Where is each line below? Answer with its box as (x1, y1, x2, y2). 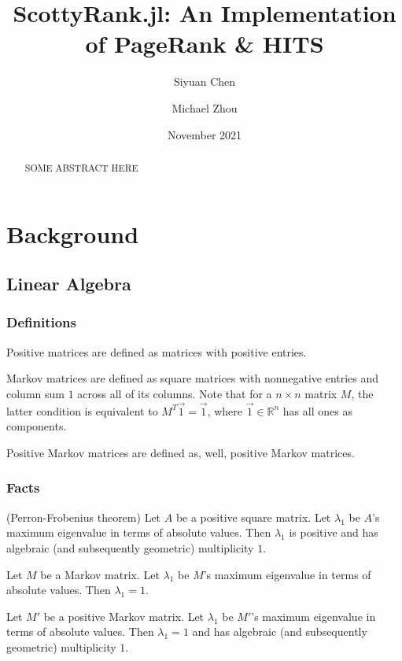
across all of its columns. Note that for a (77, 385, 272, 401)
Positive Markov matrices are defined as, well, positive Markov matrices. (6, 444, 355, 460)
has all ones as (282, 402, 352, 419)
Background (6, 217, 139, 249)
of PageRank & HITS (85, 28, 324, 60)
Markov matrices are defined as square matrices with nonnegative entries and (6, 370, 379, 386)
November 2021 (167, 126, 242, 142)
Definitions (6, 312, 76, 332)
